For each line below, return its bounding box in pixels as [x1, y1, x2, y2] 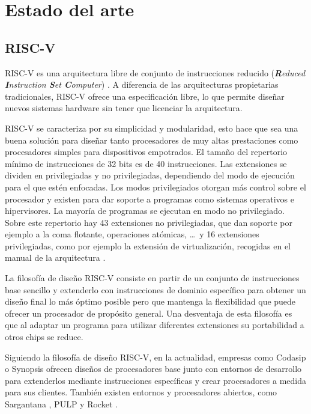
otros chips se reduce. [5, 330, 83, 343]
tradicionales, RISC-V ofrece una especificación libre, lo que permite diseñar [5, 90, 285, 102]
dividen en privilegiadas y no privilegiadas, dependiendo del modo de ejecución [5, 169, 295, 181]
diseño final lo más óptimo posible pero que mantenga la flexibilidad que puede [5, 295, 296, 308]
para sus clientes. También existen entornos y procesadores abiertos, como [5, 386, 277, 398]
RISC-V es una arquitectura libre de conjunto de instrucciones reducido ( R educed [5, 66, 306, 79]
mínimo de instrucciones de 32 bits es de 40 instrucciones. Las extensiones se [5, 157, 287, 169]
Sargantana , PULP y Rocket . [5, 398, 118, 410]
